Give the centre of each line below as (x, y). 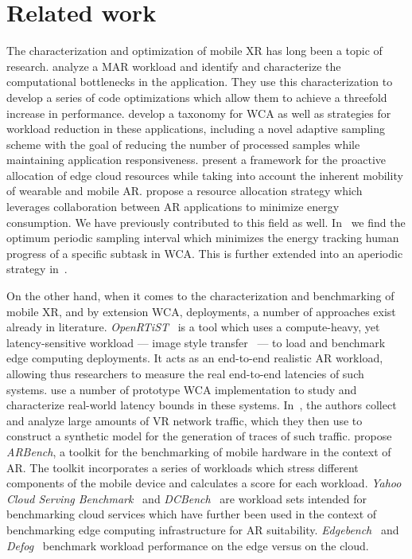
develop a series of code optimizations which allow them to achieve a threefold (197, 97)
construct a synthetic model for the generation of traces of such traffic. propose (199, 436)
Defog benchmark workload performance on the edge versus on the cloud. (188, 545)
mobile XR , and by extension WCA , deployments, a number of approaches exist (201, 311)
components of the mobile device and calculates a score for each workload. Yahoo (204, 483)
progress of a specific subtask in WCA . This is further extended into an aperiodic (205, 253)
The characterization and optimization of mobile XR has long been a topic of (194, 51)
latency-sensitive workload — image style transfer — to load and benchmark (196, 342)
